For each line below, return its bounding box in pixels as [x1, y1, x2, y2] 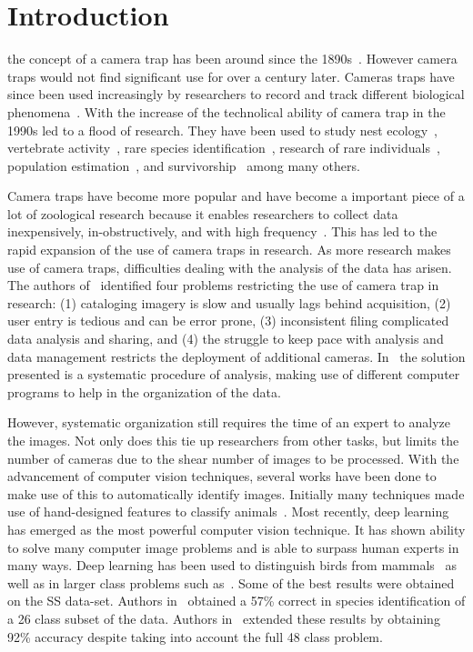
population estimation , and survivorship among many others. [7, 155, 360, 175]
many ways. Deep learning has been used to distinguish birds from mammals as [7, 556, 458, 575]
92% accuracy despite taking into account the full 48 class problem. [7, 627, 383, 646]
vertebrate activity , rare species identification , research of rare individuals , [7, 138, 440, 157]
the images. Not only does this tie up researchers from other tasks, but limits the [7, 431, 459, 449]
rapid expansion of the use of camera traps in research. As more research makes [7, 240, 451, 259]
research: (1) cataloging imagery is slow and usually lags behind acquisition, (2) [7, 293, 451, 312]
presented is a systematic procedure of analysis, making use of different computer [7, 365, 460, 384]
